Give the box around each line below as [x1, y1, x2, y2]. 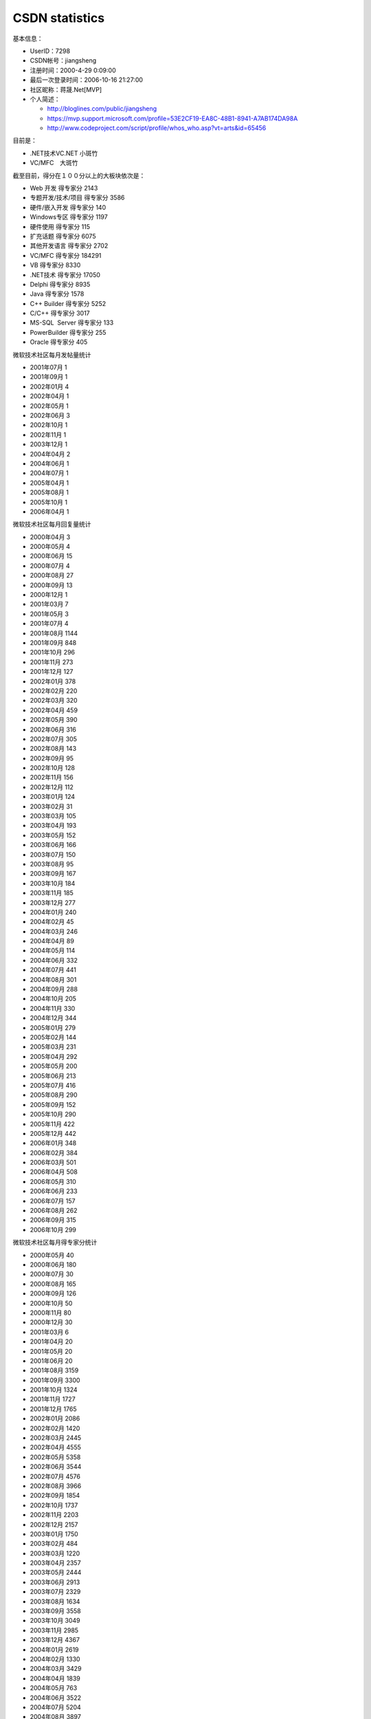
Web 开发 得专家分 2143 [30, 184, 98, 193]
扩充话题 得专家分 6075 [30, 232, 96, 240]
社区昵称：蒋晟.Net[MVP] [30, 85, 102, 94]
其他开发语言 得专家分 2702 [30, 241, 109, 250]
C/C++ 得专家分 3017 [30, 309, 90, 318]
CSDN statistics [12, 10, 105, 25]
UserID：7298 [30, 47, 71, 55]
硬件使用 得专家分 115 [30, 222, 91, 230]
